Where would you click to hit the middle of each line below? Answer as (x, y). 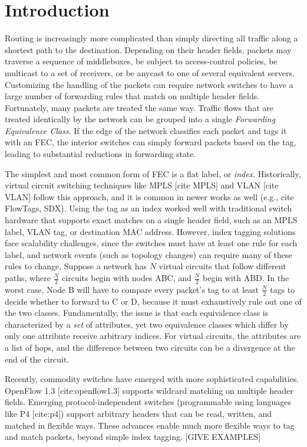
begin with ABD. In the (246, 278)
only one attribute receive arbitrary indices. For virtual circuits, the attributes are (153, 336)
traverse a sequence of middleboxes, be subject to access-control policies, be (141, 61)
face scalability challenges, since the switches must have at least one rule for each (151, 243)
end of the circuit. (37, 359)
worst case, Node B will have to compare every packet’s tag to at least (132, 289)
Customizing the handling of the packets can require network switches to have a (149, 84)
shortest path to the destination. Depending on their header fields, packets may (148, 49)
